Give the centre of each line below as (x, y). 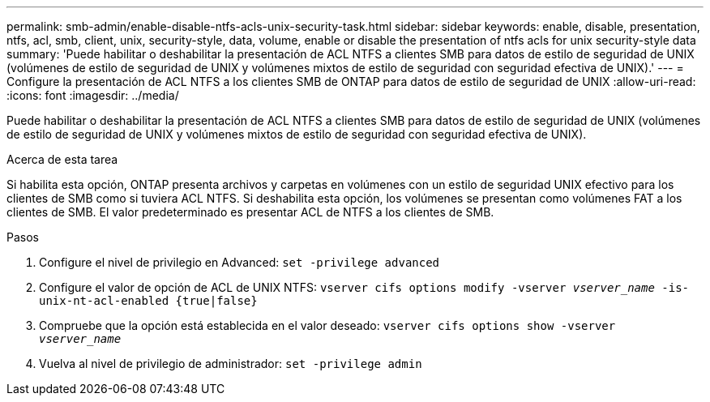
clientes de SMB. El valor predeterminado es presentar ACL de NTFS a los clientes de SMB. (250, 212)
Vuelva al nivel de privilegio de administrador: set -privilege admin (231, 364)
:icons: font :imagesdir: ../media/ (93, 95)
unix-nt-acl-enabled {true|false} (148, 301)
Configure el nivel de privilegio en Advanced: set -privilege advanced (240, 262)
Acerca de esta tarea (62, 159)
